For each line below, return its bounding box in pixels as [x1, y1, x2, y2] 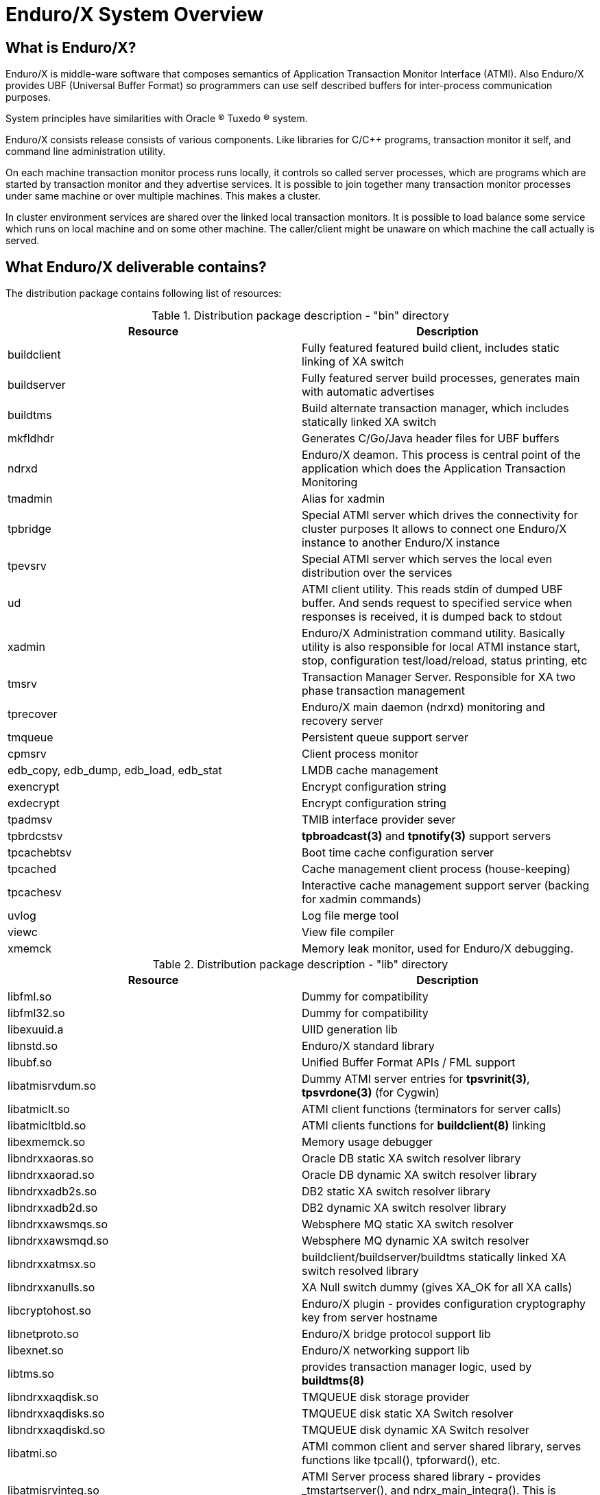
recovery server [302, 714, 384, 728]
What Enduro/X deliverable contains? [5, 258, 267, 276]
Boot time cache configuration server [302, 846, 494, 860]
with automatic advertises [302, 385, 435, 399]
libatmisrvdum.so [8, 1079, 97, 1093]
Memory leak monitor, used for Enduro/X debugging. [302, 942, 574, 956]
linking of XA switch [302, 355, 405, 369]
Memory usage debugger [302, 1135, 433, 1149]
